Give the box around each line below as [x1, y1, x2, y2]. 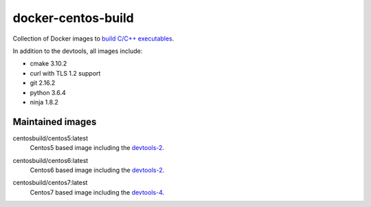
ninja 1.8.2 [30, 98, 58, 106]
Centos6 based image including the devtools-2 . [30, 166, 165, 174]
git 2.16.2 [30, 79, 56, 87]
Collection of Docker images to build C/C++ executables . [12, 34, 175, 43]
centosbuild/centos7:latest [12, 179, 88, 187]
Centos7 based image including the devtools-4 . [30, 188, 165, 196]
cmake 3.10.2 [30, 59, 67, 68]
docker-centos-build [12, 10, 134, 25]
